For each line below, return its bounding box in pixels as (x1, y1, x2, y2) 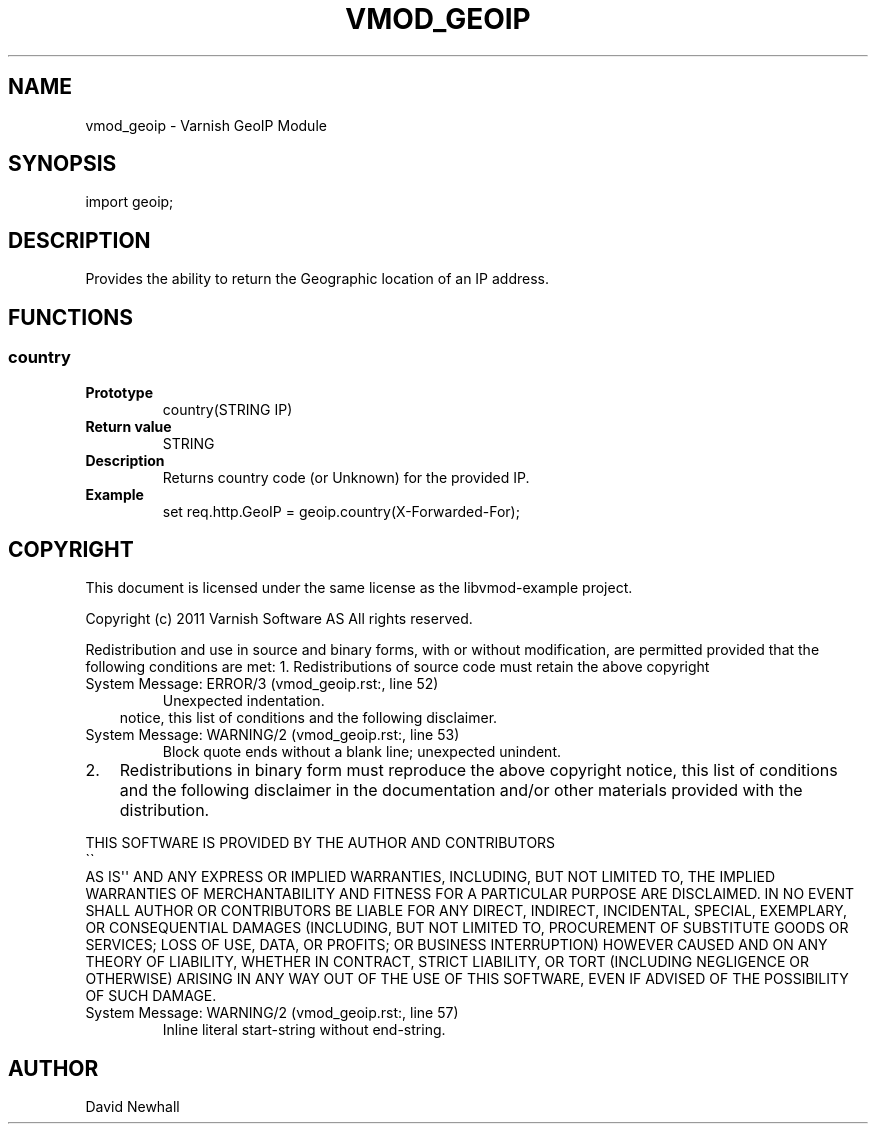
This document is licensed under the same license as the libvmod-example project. (85, 579, 633, 597)
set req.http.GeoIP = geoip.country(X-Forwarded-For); (162, 502, 520, 520)
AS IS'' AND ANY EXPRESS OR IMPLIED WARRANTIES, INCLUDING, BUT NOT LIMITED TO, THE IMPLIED (85, 868, 776, 886)
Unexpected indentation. (162, 692, 325, 710)
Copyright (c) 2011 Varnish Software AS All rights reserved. (85, 610, 473, 628)
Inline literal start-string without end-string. (162, 1021, 446, 1039)
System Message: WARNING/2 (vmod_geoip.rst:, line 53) (85, 726, 460, 744)
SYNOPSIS (8, 151, 117, 177)
